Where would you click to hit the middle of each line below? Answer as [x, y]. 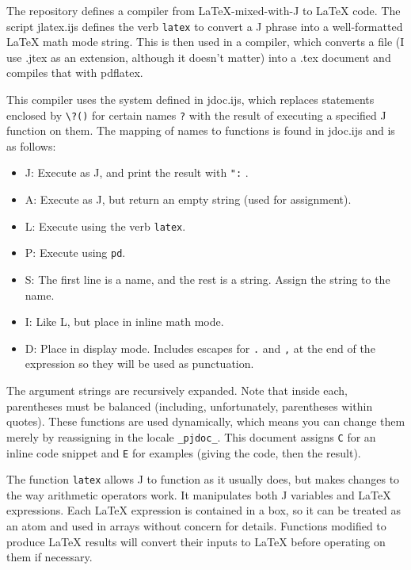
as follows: [31, 145]
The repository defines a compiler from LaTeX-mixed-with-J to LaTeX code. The [204, 10]
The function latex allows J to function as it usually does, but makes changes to [203, 479]
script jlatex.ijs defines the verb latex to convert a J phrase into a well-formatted [205, 26]
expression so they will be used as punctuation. [139, 363]
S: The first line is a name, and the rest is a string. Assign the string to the [207, 279]
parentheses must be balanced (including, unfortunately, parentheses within [190, 406]
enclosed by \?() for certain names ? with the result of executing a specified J [196, 115]
